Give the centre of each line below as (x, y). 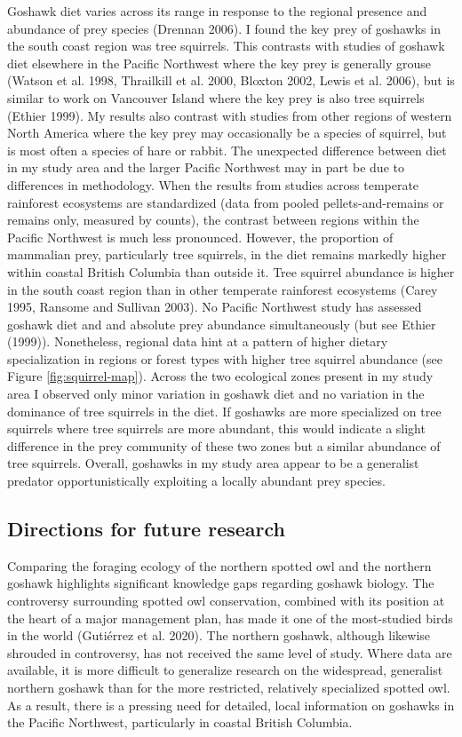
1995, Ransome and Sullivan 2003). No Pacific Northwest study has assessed (215, 307)
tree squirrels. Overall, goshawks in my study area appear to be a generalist (213, 463)
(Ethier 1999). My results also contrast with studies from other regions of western (230, 115)
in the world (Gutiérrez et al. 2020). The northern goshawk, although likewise (219, 635)
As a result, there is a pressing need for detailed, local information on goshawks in (231, 705)
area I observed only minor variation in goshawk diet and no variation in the (216, 394)
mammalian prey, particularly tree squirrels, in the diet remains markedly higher (227, 254)
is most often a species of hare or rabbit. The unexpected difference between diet (227, 150)
